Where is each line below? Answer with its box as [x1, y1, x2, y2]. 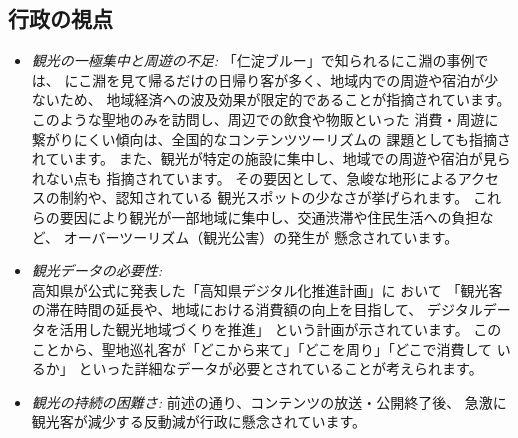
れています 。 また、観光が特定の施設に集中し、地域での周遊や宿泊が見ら [31, 148, 511, 169]
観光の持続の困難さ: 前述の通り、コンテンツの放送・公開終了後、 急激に [31, 391, 507, 412]
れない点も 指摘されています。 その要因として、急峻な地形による [31, 167, 458, 188]
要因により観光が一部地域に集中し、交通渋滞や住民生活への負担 [59, 206, 480, 227]
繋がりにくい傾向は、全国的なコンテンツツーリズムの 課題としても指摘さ [31, 128, 512, 149]
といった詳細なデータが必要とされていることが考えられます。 [78, 358, 483, 379]
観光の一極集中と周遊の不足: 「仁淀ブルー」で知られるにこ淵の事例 [31, 50, 475, 71]
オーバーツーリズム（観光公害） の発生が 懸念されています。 [63, 226, 459, 247]
